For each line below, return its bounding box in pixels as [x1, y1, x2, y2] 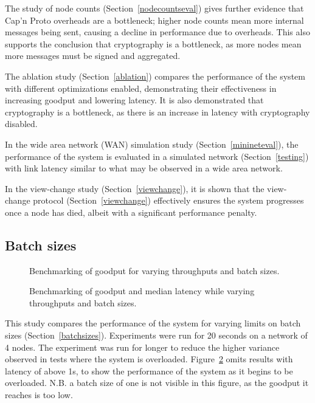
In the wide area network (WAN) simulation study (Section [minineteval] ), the [5, 137, 299, 150]
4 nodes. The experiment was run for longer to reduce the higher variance [5, 340, 280, 353]
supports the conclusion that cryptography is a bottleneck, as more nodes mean [5, 37, 302, 50]
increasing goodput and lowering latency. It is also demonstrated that [5, 94, 264, 106]
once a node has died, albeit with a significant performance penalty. [5, 205, 257, 218]
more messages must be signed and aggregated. [5, 49, 181, 62]
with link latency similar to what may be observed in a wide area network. [5, 162, 283, 174]
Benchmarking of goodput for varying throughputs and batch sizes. [29, 264, 280, 277]
